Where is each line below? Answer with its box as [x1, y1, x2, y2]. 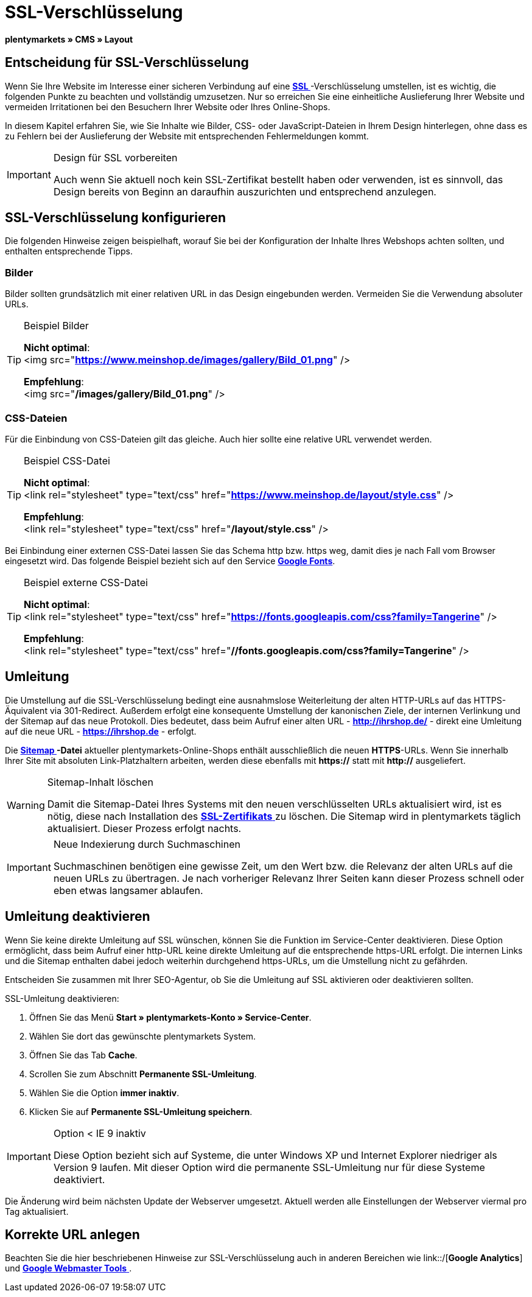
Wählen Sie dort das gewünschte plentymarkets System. [29, 1030, 256, 1041]
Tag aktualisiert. [5, 1206, 69, 1217]
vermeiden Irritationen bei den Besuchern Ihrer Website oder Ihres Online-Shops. [5, 101, 331, 112]
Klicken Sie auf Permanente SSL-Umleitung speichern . [29, 1106, 253, 1117]
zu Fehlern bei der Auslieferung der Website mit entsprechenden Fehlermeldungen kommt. [5, 130, 369, 141]
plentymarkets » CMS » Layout [5, 33, 133, 44]
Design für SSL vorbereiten [53, 151, 178, 164]
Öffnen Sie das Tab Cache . [29, 1049, 138, 1060]
